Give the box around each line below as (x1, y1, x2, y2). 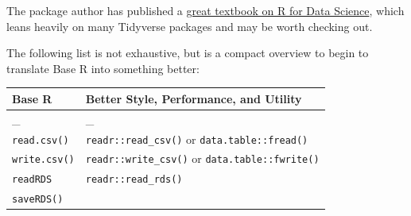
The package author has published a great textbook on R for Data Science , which (6, 2, 405, 18)
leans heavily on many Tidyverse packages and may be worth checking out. (6, 17, 373, 34)
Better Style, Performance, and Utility (85, 90, 302, 106)
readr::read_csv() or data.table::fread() (85, 130, 308, 147)
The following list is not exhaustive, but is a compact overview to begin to (6, 44, 369, 61)
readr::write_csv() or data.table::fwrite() (85, 150, 320, 167)
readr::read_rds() (85, 174, 183, 186)
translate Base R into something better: (6, 60, 200, 76)
